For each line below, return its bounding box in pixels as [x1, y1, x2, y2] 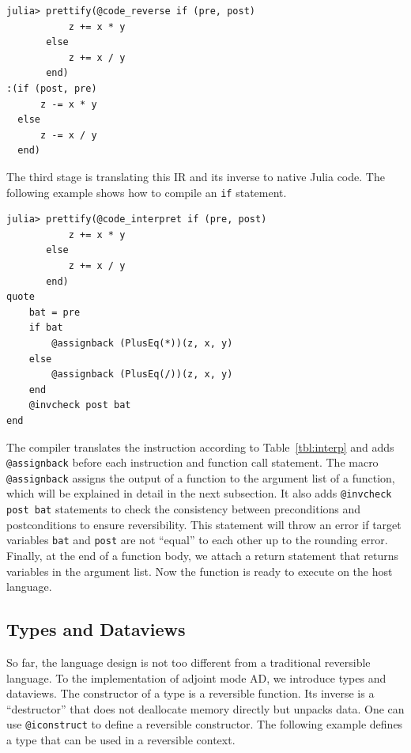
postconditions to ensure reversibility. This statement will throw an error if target [6, 516, 402, 532]
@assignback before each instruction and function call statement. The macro [6, 454, 379, 471]
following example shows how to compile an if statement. [6, 184, 287, 200]
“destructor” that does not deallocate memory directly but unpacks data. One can [6, 700, 405, 717]
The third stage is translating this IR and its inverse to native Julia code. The [6, 168, 385, 184]
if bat [28, 322, 63, 334]
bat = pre [28, 306, 81, 318]
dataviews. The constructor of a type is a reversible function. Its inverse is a [6, 685, 375, 702]
